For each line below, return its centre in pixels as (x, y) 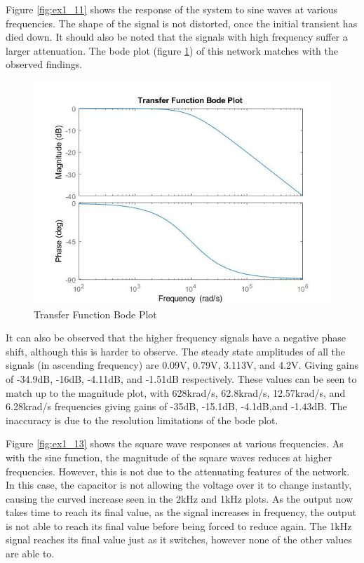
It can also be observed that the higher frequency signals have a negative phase (176, 338)
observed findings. (44, 64)
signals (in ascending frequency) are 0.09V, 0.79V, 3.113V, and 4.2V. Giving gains (182, 365)
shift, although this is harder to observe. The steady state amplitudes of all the (176, 351)
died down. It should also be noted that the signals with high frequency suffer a (177, 37)
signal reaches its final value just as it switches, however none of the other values (179, 540)
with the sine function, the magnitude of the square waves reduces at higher (169, 457)
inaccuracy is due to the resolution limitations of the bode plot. (142, 420)
